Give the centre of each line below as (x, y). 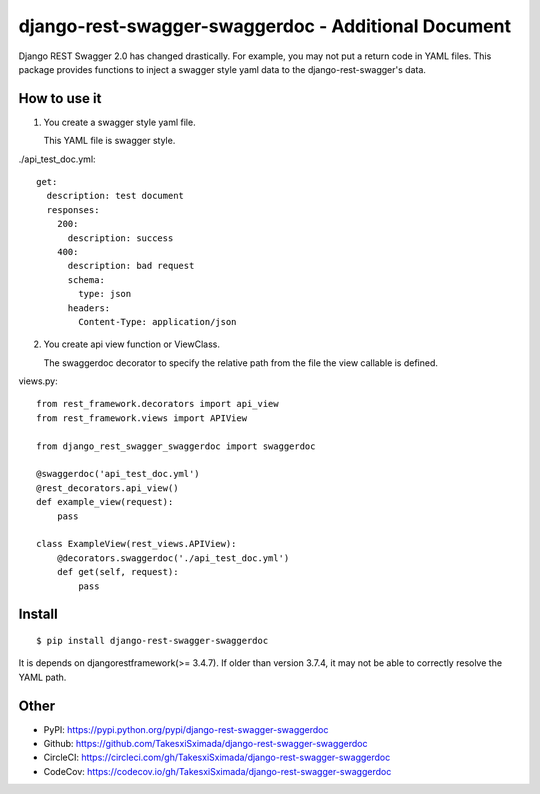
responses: (73, 209)
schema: (86, 279)
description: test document (115, 196)
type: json (105, 294)
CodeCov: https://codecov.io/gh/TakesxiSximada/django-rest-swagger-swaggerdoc (217, 771)
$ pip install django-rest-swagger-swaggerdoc (152, 640)
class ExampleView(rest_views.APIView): (136, 544)
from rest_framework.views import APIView (142, 418)
